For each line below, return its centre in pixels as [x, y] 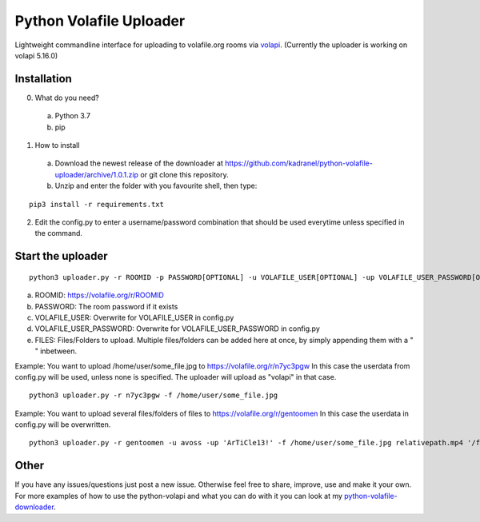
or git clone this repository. [185, 174]
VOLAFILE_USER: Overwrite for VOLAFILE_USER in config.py [134, 317]
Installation [43, 79]
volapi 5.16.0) [36, 55]
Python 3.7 [73, 116]
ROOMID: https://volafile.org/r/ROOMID [99, 295]
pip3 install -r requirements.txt [96, 204]
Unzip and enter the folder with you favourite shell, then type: [156, 186]
